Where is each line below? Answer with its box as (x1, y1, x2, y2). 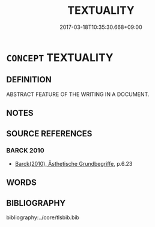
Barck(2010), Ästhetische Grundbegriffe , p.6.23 (14, 160, 133, 167)
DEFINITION (6, 74, 52, 85)
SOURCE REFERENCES (6, 129, 93, 139)
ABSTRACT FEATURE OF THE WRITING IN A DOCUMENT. (6, 91, 150, 98)
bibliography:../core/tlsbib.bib (6, 214, 80, 221)
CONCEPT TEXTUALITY (6, 50, 114, 64)
